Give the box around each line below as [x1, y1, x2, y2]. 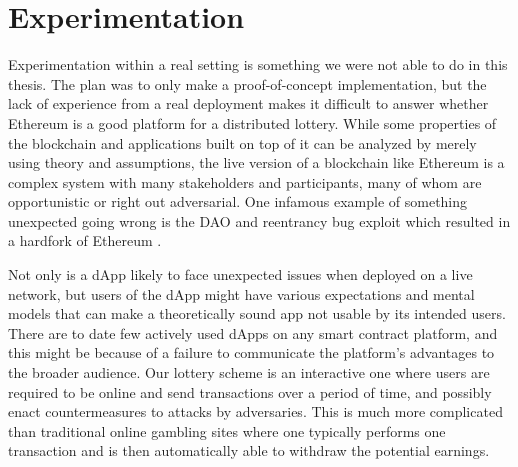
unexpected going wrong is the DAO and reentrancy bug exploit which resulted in [8, 210, 511, 231]
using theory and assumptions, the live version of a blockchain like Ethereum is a [8, 152, 505, 173]
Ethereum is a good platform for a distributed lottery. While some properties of [8, 112, 497, 133]
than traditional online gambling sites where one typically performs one [8, 420, 446, 441]
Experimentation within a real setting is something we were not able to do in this [8, 54, 508, 75]
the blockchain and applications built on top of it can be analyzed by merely [8, 132, 477, 153]
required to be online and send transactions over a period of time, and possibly [8, 381, 492, 402]
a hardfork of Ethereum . [8, 230, 162, 251]
